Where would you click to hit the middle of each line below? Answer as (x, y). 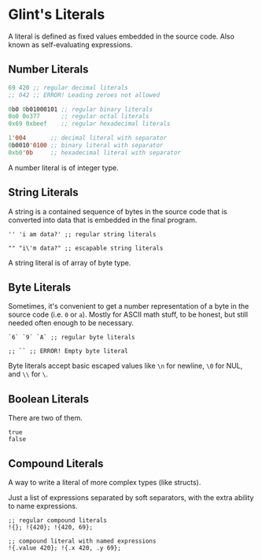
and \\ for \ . (28, 374)
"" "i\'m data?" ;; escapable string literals (86, 248)
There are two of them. (45, 418)
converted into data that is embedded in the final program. (103, 220)
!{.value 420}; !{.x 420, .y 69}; (65, 548)
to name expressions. (43, 506)
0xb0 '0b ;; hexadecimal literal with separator (94, 152)
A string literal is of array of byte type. (70, 262)
